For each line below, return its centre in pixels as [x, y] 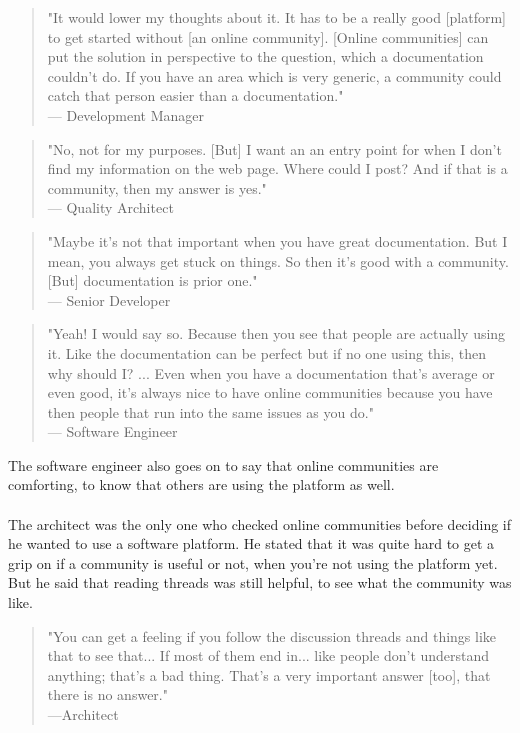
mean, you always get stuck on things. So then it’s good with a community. [278, 260]
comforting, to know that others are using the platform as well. [201, 484]
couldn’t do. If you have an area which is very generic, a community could [274, 75]
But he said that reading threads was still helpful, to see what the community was [260, 582]
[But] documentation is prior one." [152, 280]
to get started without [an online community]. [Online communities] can [268, 36]
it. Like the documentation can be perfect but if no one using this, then [267, 352]
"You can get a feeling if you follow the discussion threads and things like [272, 635]
